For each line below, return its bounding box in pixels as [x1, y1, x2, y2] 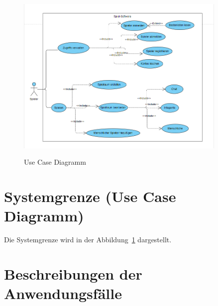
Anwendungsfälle [4, 283, 122, 304]
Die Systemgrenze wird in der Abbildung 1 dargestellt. [4, 234, 172, 245]
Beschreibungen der [4, 264, 142, 284]
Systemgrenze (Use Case [4, 186, 176, 206]
